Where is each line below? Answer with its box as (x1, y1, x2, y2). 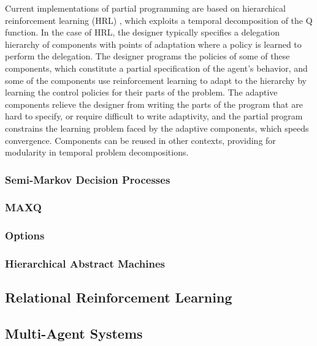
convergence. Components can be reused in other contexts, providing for (5, 134, 276, 146)
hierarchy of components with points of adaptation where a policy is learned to (5, 37, 302, 50)
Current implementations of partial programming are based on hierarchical (5, 2, 286, 14)
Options (5, 228, 45, 243)
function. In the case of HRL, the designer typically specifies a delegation (5, 26, 280, 39)
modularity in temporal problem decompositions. (5, 146, 189, 159)
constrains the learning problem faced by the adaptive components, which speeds (5, 121, 309, 134)
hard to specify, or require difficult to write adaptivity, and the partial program (5, 110, 303, 122)
